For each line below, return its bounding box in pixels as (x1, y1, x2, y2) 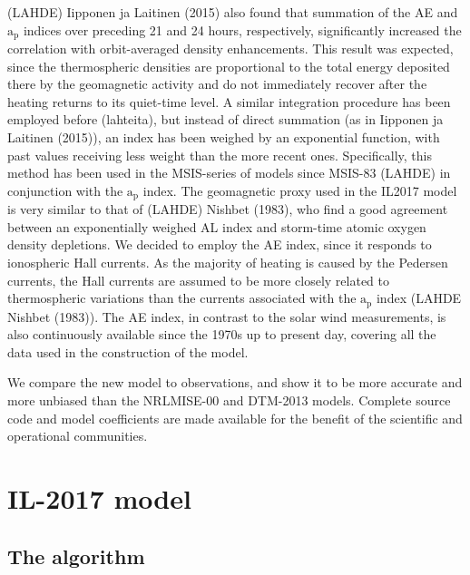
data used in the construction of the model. (7, 342, 249, 361)
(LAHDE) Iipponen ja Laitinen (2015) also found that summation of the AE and (7, 3, 458, 21)
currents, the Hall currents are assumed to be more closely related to (7, 270, 389, 289)
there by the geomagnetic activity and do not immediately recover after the (7, 74, 427, 93)
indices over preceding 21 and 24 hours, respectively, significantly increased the (23, 20, 462, 39)
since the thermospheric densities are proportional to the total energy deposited (7, 56, 450, 75)
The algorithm (7, 541, 145, 570)
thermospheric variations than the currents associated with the (7, 288, 357, 307)
